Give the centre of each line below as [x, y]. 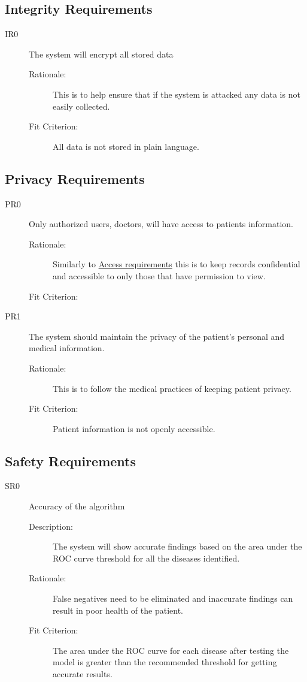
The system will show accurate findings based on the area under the [177, 546]
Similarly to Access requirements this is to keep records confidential [177, 264]
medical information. [67, 348]
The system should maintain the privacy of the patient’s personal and [157, 336]
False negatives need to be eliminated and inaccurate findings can [173, 598]
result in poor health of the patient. [118, 610]
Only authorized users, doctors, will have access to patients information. [161, 224]
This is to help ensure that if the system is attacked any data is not [177, 94]
